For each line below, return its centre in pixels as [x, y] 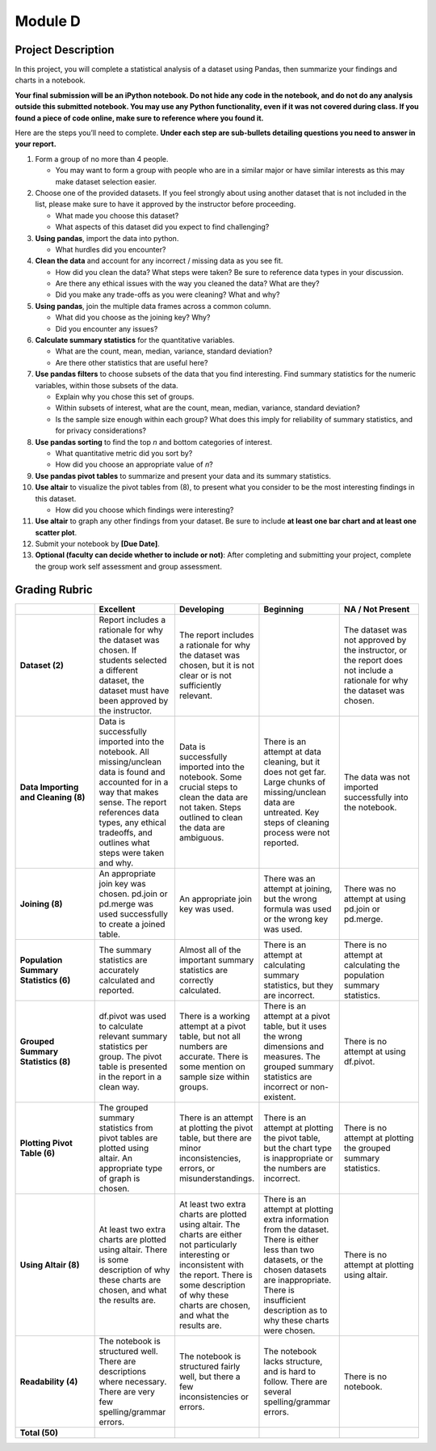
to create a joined [132, 924]
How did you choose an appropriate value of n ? [134, 464]
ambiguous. [201, 837]
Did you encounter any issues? [107, 328]
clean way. [119, 1086]
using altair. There [133, 1250]
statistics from [126, 1127]
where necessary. [133, 1381]
